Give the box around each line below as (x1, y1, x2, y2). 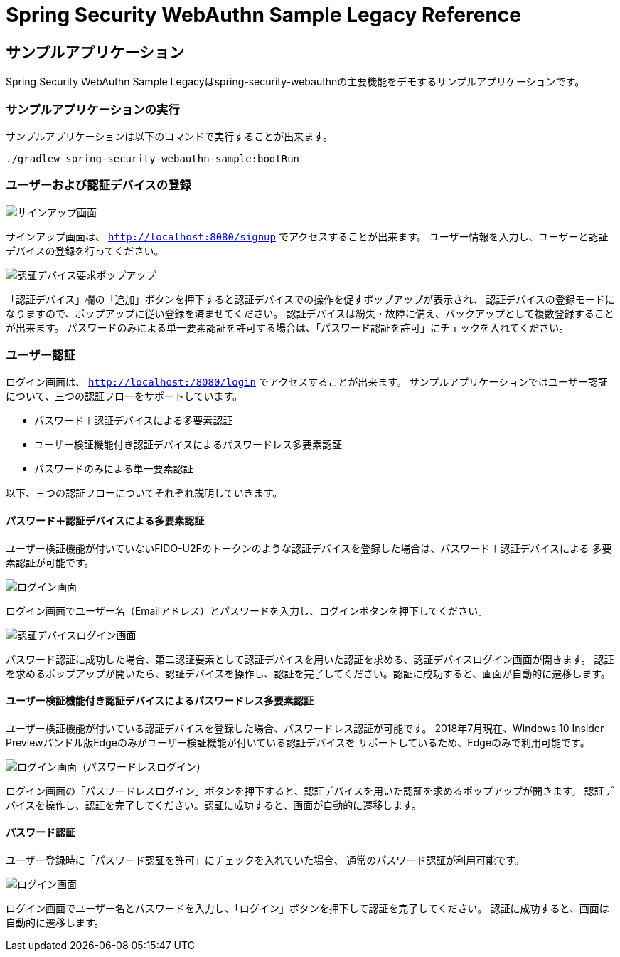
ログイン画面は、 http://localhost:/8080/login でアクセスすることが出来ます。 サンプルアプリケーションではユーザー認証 (6, 376, 608, 388)
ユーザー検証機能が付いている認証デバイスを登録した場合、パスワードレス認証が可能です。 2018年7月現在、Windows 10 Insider (6, 721, 604, 734)
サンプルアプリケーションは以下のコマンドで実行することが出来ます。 (6, 129, 333, 142)
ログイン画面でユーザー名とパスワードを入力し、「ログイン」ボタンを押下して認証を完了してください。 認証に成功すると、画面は (6, 902, 609, 915)
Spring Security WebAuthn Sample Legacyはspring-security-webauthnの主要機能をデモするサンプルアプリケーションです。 (6, 75, 585, 88)
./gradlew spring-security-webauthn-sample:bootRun (6, 152, 300, 164)
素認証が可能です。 (6, 556, 95, 569)
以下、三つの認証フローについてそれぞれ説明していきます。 (6, 487, 283, 499)
